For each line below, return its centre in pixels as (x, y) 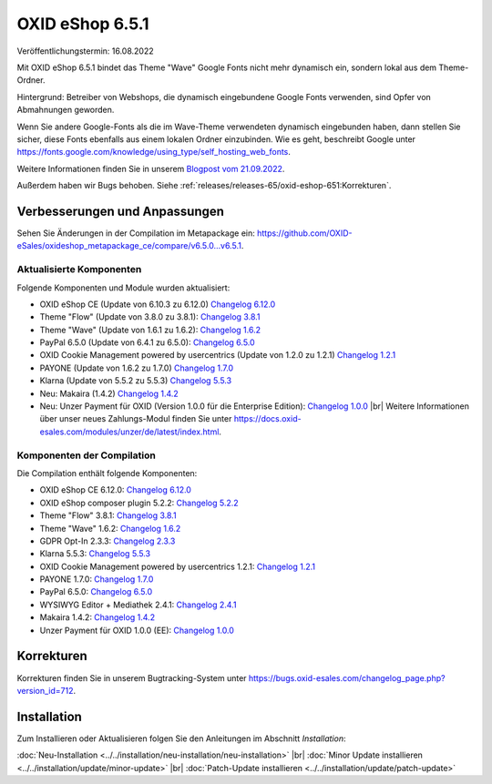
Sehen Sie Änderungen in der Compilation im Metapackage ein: (136, 233)
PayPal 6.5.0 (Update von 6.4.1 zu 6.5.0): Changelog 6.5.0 (147, 342)
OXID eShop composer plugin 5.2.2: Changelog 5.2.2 (139, 503)
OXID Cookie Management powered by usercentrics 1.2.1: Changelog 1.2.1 (178, 566)
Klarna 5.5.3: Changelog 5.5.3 (95, 554)
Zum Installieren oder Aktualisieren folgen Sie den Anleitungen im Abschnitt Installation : (181, 738)
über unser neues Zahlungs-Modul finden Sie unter (136, 419)
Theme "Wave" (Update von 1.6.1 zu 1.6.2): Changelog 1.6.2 (150, 330)
